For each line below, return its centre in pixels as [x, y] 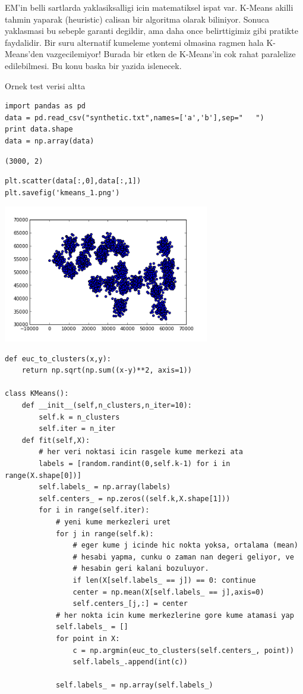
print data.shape [39, 129]
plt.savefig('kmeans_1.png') [62, 193]
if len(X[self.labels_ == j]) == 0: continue [164, 580]
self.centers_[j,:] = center [130, 604]
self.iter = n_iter [77, 429]
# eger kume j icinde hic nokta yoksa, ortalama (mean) [185, 545]
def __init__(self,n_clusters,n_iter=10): [107, 406]
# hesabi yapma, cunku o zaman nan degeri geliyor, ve [183, 557]
